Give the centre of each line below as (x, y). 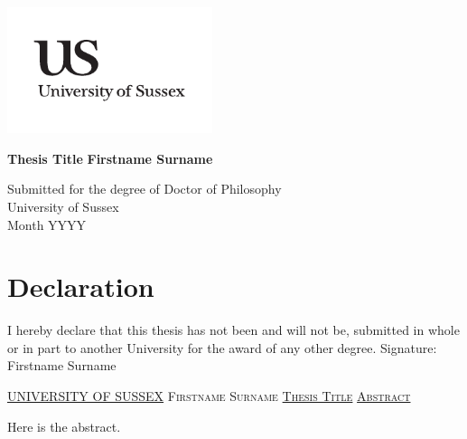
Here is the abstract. (64, 426)
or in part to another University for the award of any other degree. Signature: (222, 347)
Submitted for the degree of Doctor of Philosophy (145, 189)
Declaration (81, 286)
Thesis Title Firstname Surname (110, 158)
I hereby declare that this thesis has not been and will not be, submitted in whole (233, 330)
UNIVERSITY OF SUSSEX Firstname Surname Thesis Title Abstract (209, 396)
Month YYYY (47, 224)
